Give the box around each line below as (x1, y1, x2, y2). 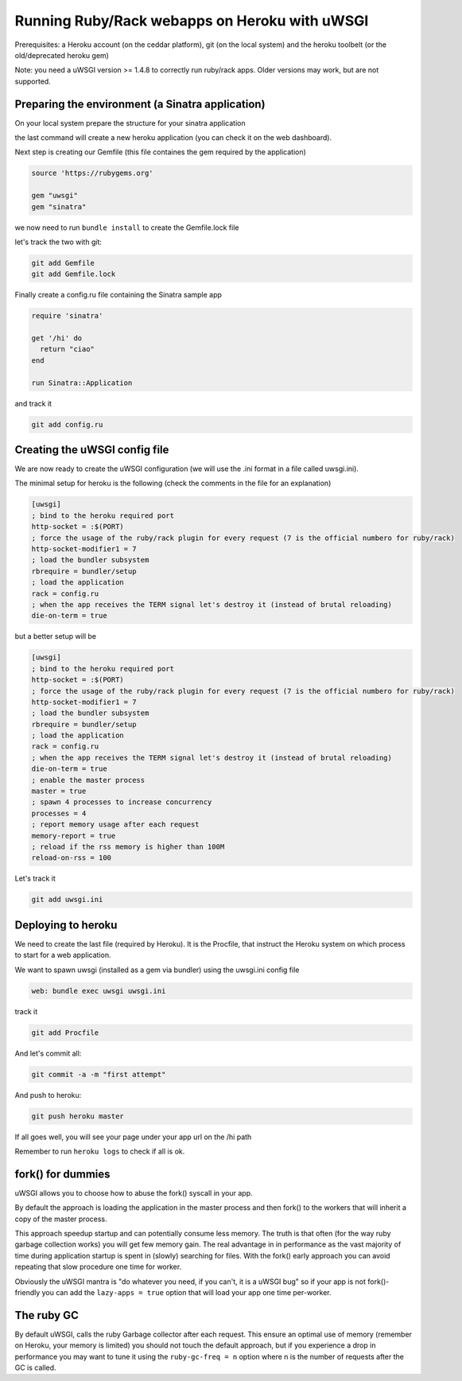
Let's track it (14, 873, 56, 883)
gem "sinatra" (31, 202, 87, 211)
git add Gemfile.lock (31, 270, 116, 278)
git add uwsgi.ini (31, 895, 103, 904)
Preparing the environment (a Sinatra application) (14, 97, 266, 111)
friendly (14, 1287, 41, 1297)
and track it (14, 399, 52, 408)
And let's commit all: (14, 1048, 82, 1058)
